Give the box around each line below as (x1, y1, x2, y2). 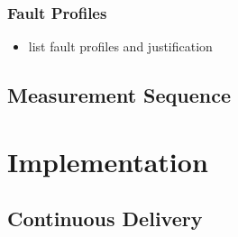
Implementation (7, 142, 208, 179)
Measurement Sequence (7, 81, 232, 109)
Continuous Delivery (7, 205, 203, 232)
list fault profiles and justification (28, 37, 213, 56)
